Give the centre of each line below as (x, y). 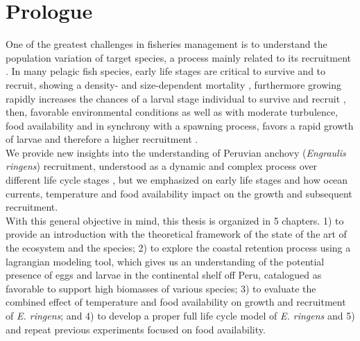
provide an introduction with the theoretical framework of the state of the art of (176, 234)
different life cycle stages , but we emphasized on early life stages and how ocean (177, 180)
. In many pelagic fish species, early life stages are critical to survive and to (166, 71)
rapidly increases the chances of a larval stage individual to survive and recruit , (176, 98)
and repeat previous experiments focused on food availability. (136, 329)
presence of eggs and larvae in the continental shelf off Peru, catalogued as (164, 275)
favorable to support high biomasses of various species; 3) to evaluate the (161, 288)
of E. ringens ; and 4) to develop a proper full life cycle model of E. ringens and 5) (180, 315)
